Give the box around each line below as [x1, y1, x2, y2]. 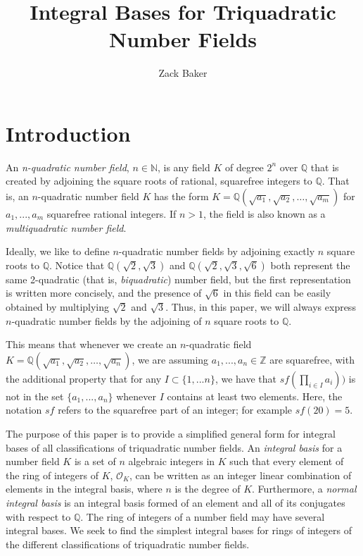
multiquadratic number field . [6, 220, 127, 235]
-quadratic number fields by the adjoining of [11, 313, 202, 328]
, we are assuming [132, 352, 209, 366]
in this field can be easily [223, 285, 331, 300]
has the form [154, 189, 209, 204]
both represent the [270, 257, 350, 272]
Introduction [6, 118, 131, 147]
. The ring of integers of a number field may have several [80, 509, 325, 524]
